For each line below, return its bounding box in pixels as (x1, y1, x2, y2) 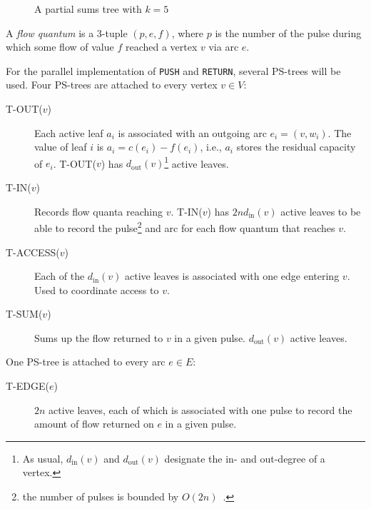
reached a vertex (125, 39, 198, 54)
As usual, (22, 450, 63, 465)
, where (171, 25, 204, 40)
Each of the (34, 268, 85, 283)
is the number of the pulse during (215, 25, 362, 40)
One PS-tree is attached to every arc (6, 354, 166, 369)
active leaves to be (280, 203, 361, 218)
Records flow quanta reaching (34, 203, 163, 218)
